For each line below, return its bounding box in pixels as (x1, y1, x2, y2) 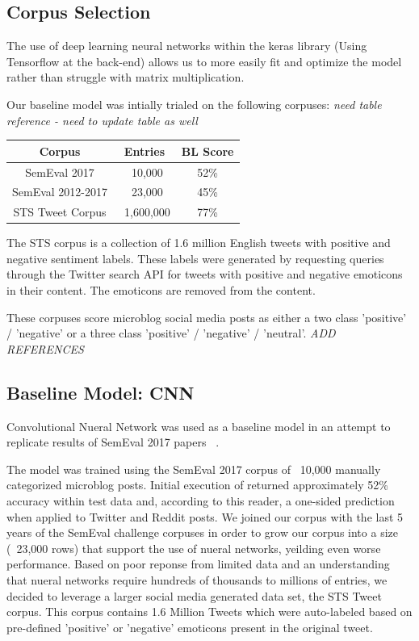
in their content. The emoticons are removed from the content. (6, 282, 316, 299)
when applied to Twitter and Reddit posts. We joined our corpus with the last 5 (6, 508, 404, 525)
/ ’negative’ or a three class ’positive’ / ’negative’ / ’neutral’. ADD (6, 325, 336, 341)
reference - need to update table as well (6, 111, 198, 128)
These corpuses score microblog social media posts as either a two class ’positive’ (6, 308, 407, 325)
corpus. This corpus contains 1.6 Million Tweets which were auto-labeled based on (6, 603, 413, 620)
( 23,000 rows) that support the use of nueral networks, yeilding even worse (6, 539, 381, 556)
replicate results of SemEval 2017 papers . (6, 434, 220, 450)
